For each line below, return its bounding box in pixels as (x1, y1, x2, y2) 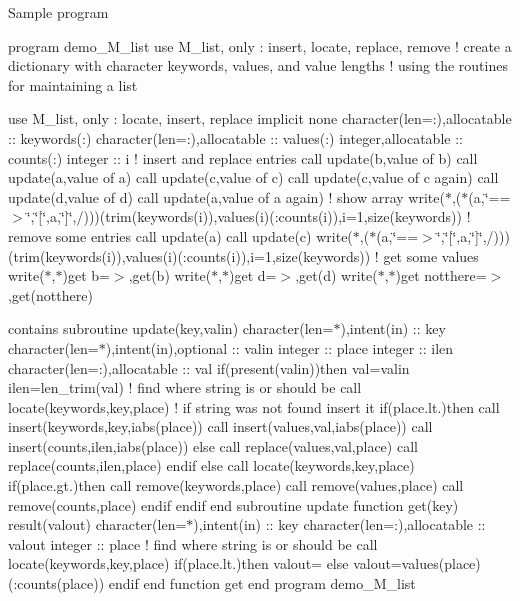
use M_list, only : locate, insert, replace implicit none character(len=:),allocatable (8, 108, 512, 129)
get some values (383, 245, 479, 266)
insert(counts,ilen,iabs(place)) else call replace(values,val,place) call (8, 435, 418, 456)
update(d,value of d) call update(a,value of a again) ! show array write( (8, 186, 445, 207)
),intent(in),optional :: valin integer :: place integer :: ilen (105, 337, 454, 358)
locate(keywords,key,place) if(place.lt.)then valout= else (8, 553, 349, 574)
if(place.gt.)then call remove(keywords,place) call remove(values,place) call (8, 475, 464, 496)
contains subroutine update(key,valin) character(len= (8, 318, 334, 339)
